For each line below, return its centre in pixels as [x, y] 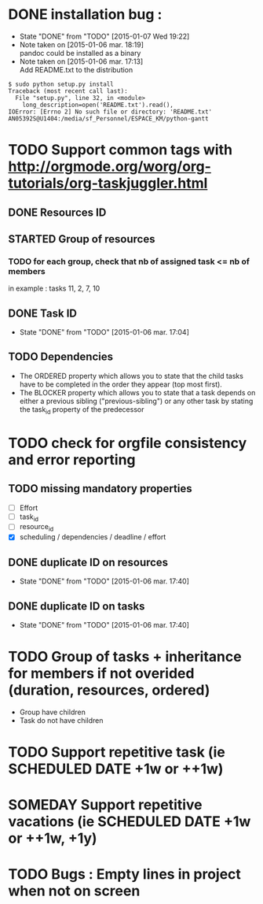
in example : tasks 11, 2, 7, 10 [54, 288]
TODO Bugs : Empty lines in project [125, 874]
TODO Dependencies [61, 357]
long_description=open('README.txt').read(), [98, 105]
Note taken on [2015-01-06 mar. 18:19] [81, 44]
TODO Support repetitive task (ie [117, 752]
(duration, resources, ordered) [109, 690]
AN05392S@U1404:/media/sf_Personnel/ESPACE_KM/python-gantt [109, 119]
